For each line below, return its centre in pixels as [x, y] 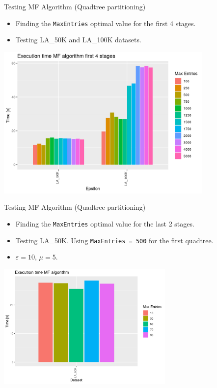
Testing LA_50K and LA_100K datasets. [78, 40]
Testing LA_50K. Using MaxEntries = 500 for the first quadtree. [114, 240]
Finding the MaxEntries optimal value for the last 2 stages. [105, 223]
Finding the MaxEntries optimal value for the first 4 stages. [106, 23]
